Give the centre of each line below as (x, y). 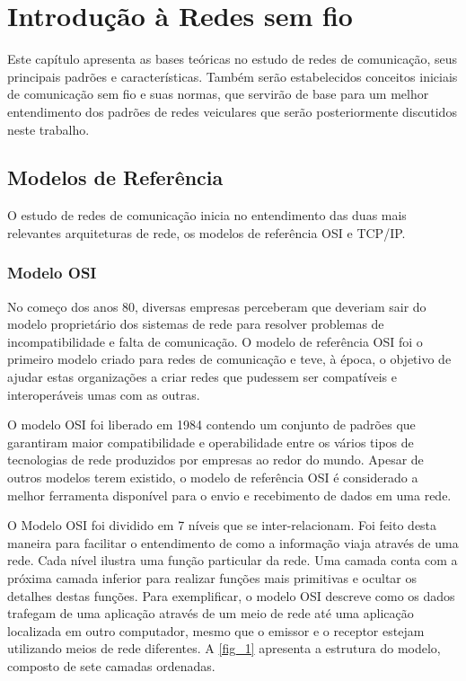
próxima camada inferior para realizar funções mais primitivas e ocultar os (212, 578)
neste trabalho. (48, 129)
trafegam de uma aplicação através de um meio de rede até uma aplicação (211, 613)
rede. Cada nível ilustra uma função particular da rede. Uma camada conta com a (233, 560)
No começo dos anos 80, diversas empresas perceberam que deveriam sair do (217, 306)
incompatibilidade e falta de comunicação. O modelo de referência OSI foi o (215, 341)
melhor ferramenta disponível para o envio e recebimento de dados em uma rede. (229, 495)
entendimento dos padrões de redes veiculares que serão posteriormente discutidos (232, 111)
